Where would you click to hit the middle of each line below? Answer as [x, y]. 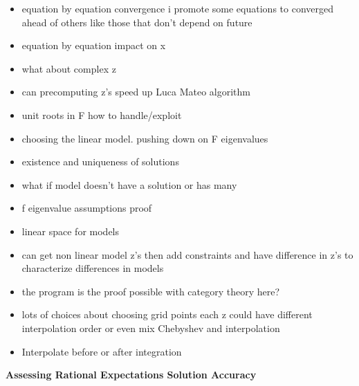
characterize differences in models [93, 268]
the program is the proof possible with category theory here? [151, 291]
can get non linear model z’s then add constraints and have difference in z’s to [187, 254]
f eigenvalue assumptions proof [87, 208]
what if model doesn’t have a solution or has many [129, 184]
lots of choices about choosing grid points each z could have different [167, 314]
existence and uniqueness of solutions [100, 162]
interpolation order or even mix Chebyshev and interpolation [151, 328]
